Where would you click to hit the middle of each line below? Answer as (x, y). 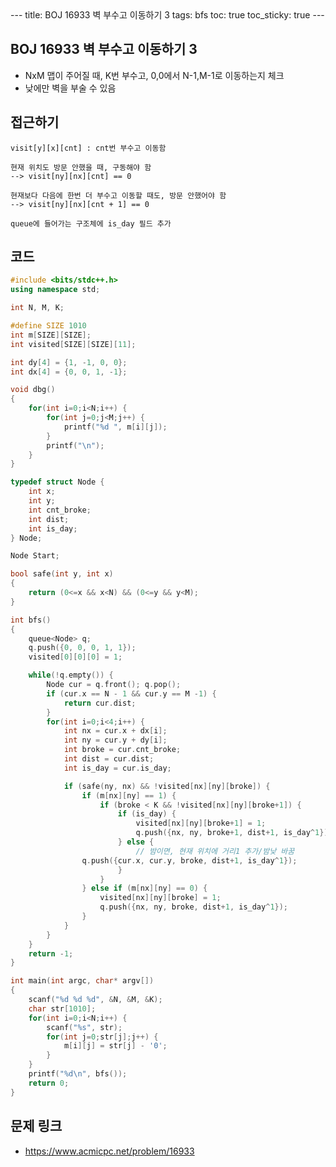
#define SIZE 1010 (48, 326)
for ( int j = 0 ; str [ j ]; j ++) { (102, 1037)
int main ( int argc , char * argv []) (82, 981)
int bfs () (31, 620)
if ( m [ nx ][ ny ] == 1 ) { (129, 795)
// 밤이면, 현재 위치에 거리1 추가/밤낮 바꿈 (215, 851)
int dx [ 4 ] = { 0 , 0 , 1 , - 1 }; (69, 372)
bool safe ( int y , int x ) (62, 574)
